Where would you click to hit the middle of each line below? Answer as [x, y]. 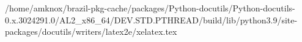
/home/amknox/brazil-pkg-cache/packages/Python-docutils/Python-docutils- [150, 8]
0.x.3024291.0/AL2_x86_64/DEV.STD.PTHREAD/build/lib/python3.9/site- [151, 19]
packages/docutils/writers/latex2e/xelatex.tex [91, 31]
